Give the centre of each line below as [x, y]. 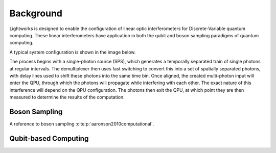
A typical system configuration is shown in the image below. [73, 52]
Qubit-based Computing [49, 138]
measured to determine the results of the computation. [67, 97]
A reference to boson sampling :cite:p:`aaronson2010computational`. [82, 124]
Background [36, 13]
